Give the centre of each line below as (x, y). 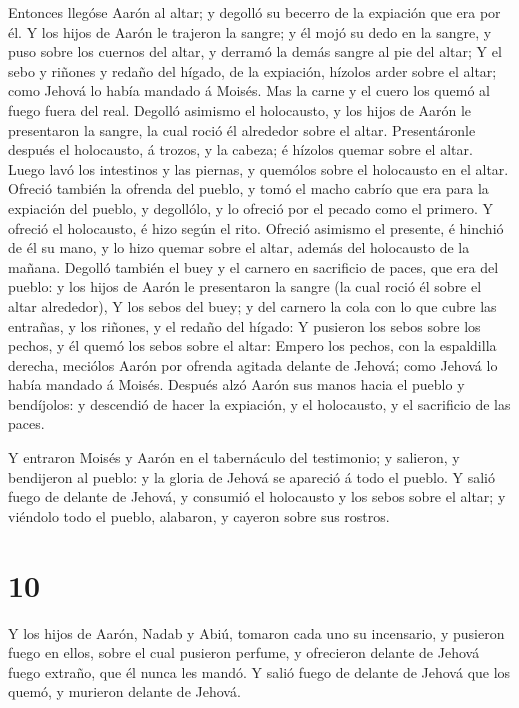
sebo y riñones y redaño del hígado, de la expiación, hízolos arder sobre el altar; (252, 70)
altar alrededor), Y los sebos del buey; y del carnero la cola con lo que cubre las (252, 305)
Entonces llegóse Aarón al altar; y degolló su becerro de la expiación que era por (254, 12)
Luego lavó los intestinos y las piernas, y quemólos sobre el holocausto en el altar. (258, 168)
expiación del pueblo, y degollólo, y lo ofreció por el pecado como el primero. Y (251, 207)
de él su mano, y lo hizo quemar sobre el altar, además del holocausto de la (239, 247)
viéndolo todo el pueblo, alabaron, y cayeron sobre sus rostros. (199, 515)
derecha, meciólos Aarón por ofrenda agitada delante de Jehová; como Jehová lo (253, 364)
